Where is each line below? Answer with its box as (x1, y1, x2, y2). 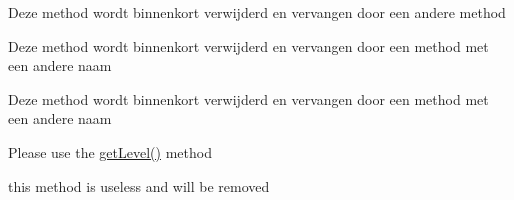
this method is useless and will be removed (8, 175, 270, 196)
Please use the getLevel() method (8, 141, 212, 162)
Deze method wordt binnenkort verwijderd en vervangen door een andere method (8, 2, 506, 22)
